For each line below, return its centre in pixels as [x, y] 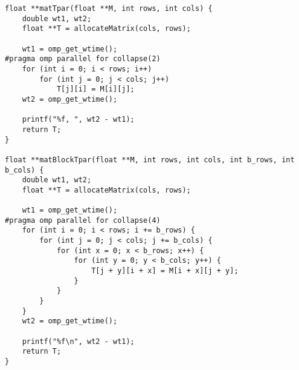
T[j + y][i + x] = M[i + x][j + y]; [165, 271]
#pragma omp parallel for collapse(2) [83, 59]
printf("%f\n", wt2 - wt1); [78, 341]
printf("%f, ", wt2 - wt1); [78, 120]
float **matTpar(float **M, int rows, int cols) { [109, 8]
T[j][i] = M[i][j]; [95, 89]
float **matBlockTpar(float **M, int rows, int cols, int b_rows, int [150, 160]
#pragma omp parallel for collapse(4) [83, 220]
